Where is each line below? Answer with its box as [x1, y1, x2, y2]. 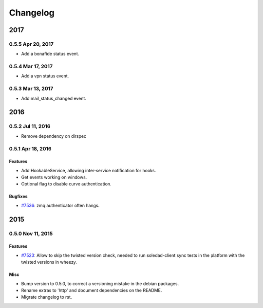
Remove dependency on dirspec [21, 133, 87, 139]
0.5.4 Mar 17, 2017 [9, 63, 53, 70]
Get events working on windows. [21, 174, 87, 180]
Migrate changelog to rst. [21, 294, 72, 300]
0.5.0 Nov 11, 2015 [9, 230, 53, 237]
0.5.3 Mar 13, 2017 [9, 85, 54, 92]
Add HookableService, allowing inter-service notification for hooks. [21, 167, 156, 173]
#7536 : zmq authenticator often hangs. [21, 202, 100, 208]
